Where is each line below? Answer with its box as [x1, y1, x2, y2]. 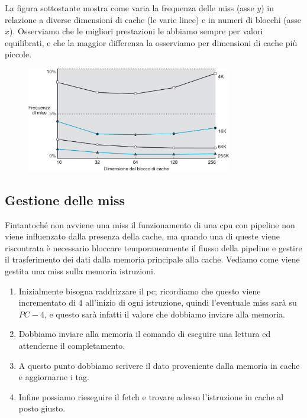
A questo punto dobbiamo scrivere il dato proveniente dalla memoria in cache [18, 359, 300, 371]
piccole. [5, 48, 32, 60]
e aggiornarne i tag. [18, 371, 89, 383]
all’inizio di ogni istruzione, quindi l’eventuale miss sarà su [85, 296, 297, 309]
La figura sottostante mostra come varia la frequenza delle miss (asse [5, 2, 254, 14]
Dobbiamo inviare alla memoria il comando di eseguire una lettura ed [18, 328, 271, 340]
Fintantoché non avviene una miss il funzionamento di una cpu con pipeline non [5, 218, 295, 231]
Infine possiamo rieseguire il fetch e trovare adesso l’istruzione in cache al [18, 390, 284, 403]
